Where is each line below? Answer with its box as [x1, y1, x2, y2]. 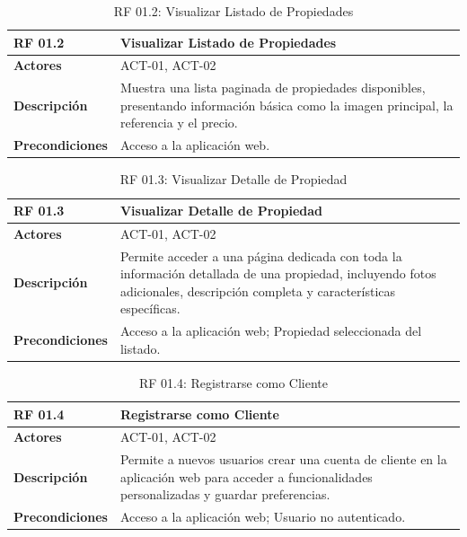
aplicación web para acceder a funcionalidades [119, 467, 373, 486]
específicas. [119, 299, 181, 318]
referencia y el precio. [119, 113, 238, 132]
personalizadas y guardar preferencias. [119, 485, 330, 504]
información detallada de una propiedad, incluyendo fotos [119, 264, 436, 283]
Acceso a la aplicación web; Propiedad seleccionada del [119, 321, 422, 340]
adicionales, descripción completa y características [119, 281, 396, 300]
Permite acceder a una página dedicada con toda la [119, 246, 402, 265]
